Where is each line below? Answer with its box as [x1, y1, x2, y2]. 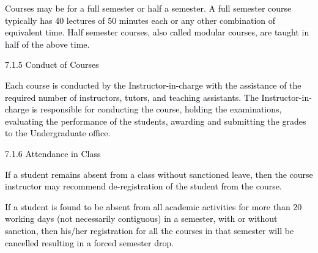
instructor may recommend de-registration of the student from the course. [5, 180, 282, 193]
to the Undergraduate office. [5, 127, 111, 139]
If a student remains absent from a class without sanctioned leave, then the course [5, 167, 313, 180]
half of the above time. [5, 37, 90, 50]
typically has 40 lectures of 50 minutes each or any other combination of [5, 13, 276, 26]
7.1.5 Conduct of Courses [5, 58, 99, 71]
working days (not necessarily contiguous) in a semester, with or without [5, 212, 278, 225]
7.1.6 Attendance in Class [5, 147, 101, 159]
